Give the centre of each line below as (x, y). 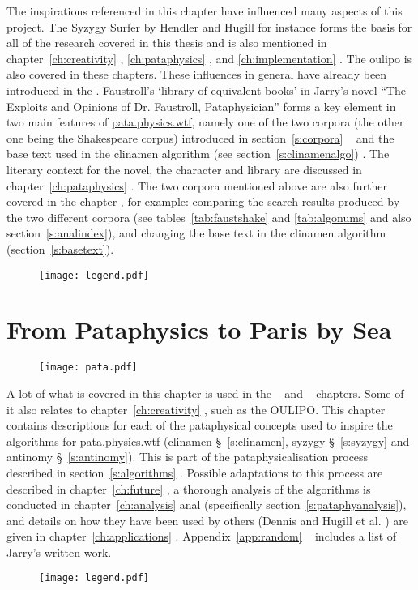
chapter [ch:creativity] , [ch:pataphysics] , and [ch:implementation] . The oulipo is (209, 58)
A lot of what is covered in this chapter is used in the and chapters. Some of (205, 393)
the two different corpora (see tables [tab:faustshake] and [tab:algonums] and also (209, 217)
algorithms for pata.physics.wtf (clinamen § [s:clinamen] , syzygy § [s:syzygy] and (208, 440)
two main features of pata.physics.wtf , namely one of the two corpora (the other (205, 122)
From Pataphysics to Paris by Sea (199, 329)
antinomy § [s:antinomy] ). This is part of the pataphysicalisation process (188, 457)
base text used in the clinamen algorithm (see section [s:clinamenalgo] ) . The (198, 154)
